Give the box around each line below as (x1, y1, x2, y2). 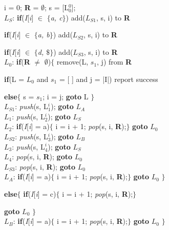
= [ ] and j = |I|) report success (59, 73, 158, 84)
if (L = (4, 73, 25, 84)
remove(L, (56, 56, 89, 67)
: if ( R (12, 56, 30, 67)
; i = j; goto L (43, 91, 89, 101)
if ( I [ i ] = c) (23, 188, 56, 199)
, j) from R (97, 56, 132, 67)
